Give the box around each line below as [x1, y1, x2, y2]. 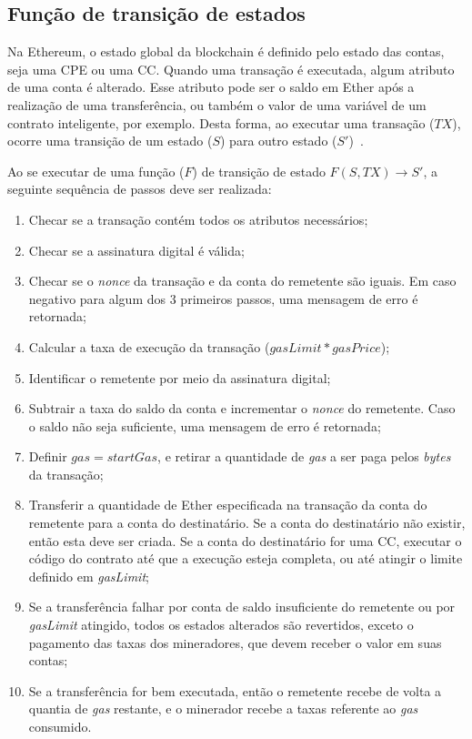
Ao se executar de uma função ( [7, 161, 185, 180]
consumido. [28, 717, 92, 736]
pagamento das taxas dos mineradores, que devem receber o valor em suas [28, 633, 442, 652]
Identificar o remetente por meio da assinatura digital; [28, 368, 331, 387]
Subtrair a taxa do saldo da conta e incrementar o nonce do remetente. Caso [28, 399, 456, 418]
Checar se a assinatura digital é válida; [28, 240, 245, 259]
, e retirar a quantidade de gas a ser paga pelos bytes [157, 447, 451, 466]
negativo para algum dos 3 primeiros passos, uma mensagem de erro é [28, 289, 418, 308]
